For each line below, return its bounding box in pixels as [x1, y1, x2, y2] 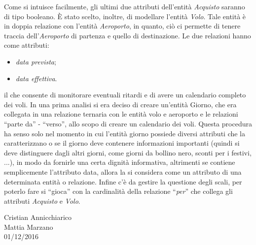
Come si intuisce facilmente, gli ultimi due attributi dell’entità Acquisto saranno [4, 1, 245, 11]
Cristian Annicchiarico [4, 212, 72, 222]
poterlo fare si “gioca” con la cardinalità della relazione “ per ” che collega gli [4, 186, 233, 196]
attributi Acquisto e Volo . [4, 195, 80, 206]
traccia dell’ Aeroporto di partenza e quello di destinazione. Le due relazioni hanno [4, 30, 251, 40]
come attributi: [4, 40, 49, 50]
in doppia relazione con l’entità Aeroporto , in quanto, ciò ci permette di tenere [4, 21, 241, 31]
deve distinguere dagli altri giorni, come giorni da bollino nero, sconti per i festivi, [4, 147, 252, 157]
